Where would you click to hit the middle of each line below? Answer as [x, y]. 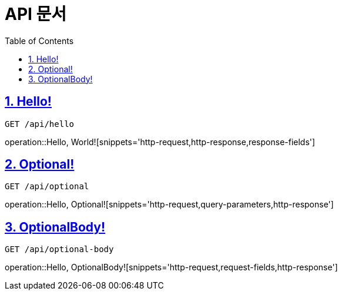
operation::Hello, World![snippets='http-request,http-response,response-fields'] [160, 142]
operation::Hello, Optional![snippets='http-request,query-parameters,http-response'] [169, 205]
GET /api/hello [40, 124]
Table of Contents [39, 41]
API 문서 [36, 14]
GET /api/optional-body [59, 249]
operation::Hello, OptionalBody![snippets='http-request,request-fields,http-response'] [171, 267]
